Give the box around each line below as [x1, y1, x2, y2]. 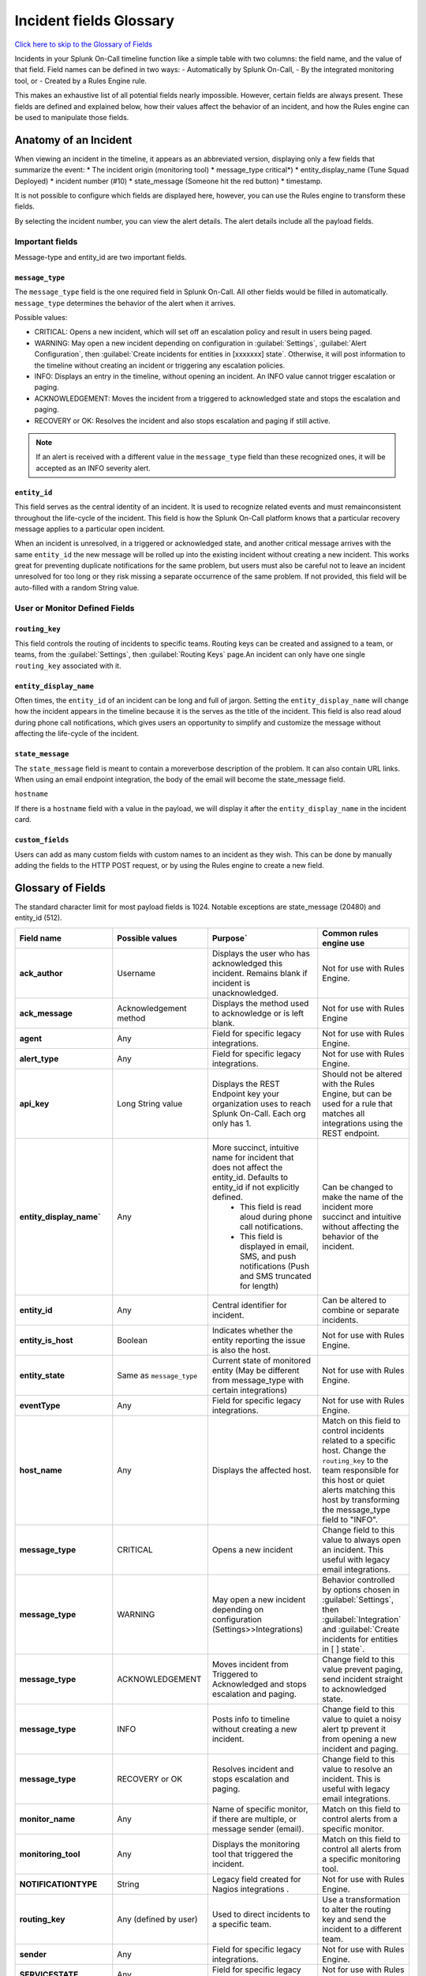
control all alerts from [322, 1843, 402, 1854]
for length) [239, 1280, 279, 1292]
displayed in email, [239, 1241, 309, 1252]
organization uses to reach [211, 1098, 312, 1109]
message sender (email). [211, 1823, 305, 1834]
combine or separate [322, 1304, 400, 1315]
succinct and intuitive [322, 1211, 402, 1222]
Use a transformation [322, 1894, 401, 1905]
